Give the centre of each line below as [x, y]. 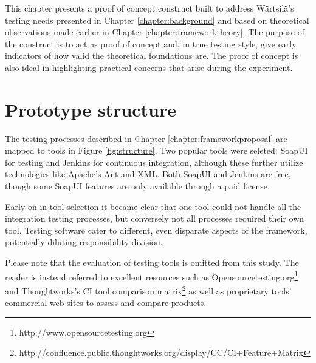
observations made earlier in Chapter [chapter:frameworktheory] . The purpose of [155, 32]
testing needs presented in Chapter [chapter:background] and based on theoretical [157, 20]
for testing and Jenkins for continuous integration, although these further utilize [154, 162]
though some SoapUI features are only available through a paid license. [137, 186]
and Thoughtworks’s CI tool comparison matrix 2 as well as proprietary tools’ [148, 290]
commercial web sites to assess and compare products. [106, 303]
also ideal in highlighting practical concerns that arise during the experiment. [149, 67]
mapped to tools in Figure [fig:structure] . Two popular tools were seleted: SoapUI [156, 150]
